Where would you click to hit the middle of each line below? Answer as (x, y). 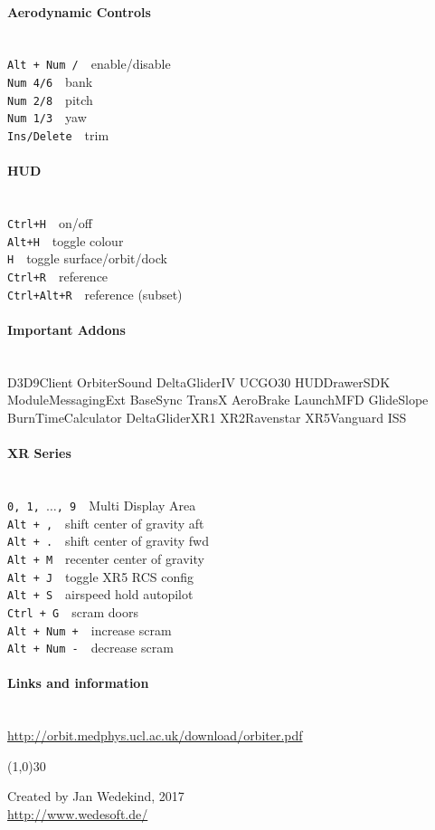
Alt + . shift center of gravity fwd (108, 541)
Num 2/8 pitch (50, 99)
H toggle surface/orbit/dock (87, 258)
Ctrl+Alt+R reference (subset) (95, 294)
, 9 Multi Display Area (126, 505)
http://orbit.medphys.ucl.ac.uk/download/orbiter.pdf (155, 735)
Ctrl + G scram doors (73, 611)
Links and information (78, 683)
